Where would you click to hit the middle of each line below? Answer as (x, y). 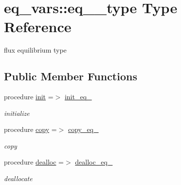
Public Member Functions (71, 76)
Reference (38, 27)
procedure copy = (30, 129)
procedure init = (29, 97)
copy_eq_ (83, 129)
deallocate (18, 178)
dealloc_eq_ (94, 162)
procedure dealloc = (34, 162)
